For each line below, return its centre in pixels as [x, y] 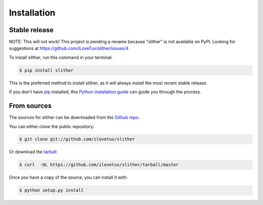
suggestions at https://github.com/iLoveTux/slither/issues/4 [69, 48]
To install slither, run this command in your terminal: [61, 57]
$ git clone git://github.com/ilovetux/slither [77, 139]
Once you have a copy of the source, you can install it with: [68, 177]
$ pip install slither [46, 70]
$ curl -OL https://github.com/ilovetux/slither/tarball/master [99, 165]
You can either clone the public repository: [52, 126]
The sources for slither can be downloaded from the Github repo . [74, 117]
